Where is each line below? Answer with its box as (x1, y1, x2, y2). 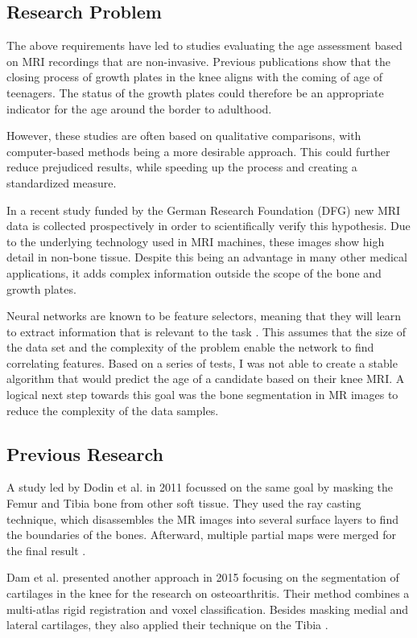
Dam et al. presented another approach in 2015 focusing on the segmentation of (6, 569, 399, 586)
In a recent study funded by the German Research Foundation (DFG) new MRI (6, 201, 401, 218)
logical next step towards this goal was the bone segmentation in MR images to (6, 386, 398, 403)
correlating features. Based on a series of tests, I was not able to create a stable (6, 354, 398, 371)
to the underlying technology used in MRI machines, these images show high (6, 233, 385, 249)
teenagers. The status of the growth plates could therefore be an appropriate (6, 84, 384, 101)
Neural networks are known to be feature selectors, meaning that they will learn (6, 307, 402, 324)
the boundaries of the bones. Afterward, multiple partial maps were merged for (6, 526, 396, 543)
